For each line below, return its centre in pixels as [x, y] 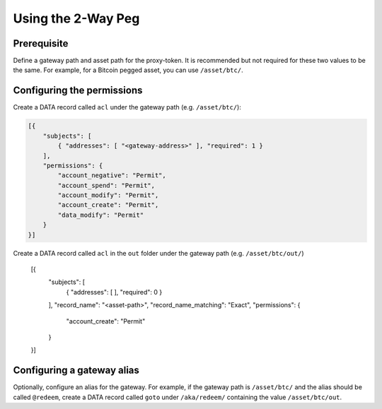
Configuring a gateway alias [76, 371]
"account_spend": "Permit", [106, 185]
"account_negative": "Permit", [112, 176]
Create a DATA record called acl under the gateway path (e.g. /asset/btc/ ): [127, 107]
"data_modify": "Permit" [101, 215]
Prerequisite [41, 43]
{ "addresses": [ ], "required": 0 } [114, 292]
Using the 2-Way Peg [76, 18]
